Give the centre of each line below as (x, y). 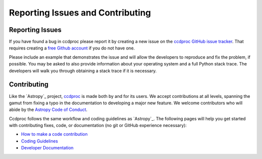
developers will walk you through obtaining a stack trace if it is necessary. (83, 71)
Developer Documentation (47, 148)
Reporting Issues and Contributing (80, 13)
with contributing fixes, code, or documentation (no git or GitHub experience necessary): (98, 126)
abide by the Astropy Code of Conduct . (48, 110)
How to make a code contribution (54, 134)
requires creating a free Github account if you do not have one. (72, 48)
